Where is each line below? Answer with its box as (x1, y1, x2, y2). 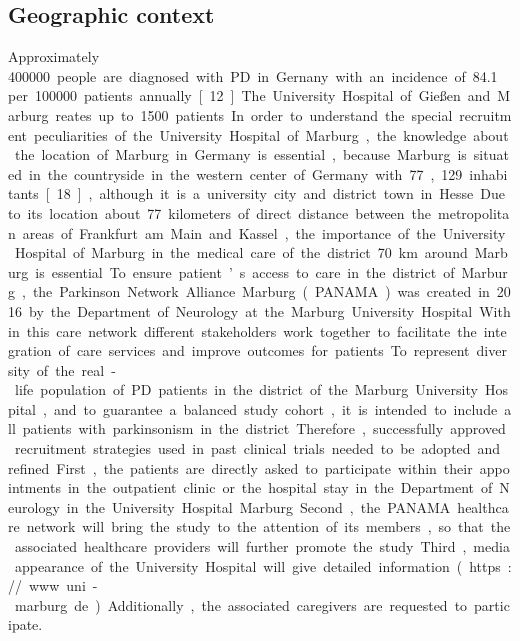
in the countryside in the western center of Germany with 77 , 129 (28, 163, 463, 184)
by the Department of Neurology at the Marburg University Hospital (28, 300, 473, 321)
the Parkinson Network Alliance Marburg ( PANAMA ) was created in (32, 281, 490, 302)
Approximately (8, 46, 100, 67)
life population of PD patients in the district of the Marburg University (14, 379, 478, 400)
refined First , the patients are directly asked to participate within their (8, 457, 473, 478)
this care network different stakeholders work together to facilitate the (26, 320, 477, 341)
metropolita (438, 202, 510, 223)
